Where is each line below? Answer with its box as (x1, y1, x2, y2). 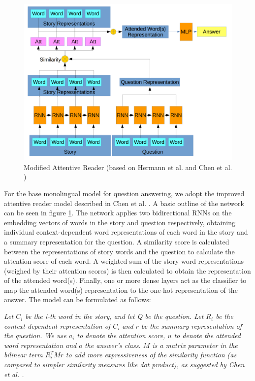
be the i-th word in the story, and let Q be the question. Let (25, 311, 204, 321)
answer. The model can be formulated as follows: (4, 294, 151, 305)
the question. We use (4, 330, 66, 341)
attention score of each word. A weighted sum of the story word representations (4, 256, 244, 266)
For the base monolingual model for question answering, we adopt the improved (4, 188, 245, 198)
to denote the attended (174, 330, 241, 341)
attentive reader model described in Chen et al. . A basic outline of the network (4, 198, 244, 208)
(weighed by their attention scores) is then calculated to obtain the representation (4, 265, 251, 276)
